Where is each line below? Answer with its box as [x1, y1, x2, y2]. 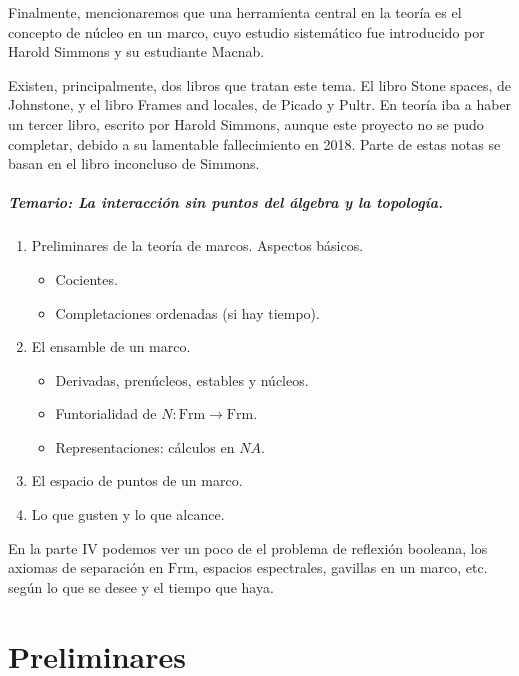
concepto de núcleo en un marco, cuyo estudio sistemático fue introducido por [8, 21, 485, 42]
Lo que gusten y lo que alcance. [31, 504, 225, 525]
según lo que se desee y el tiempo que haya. [8, 576, 274, 597]
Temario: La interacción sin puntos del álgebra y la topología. [8, 192, 443, 213]
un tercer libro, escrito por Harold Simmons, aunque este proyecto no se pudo [8, 113, 484, 134]
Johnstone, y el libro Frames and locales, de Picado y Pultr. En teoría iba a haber [8, 94, 512, 115]
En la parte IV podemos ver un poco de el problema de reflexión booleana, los [8, 537, 488, 558]
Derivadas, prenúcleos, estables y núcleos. [55, 369, 309, 390]
